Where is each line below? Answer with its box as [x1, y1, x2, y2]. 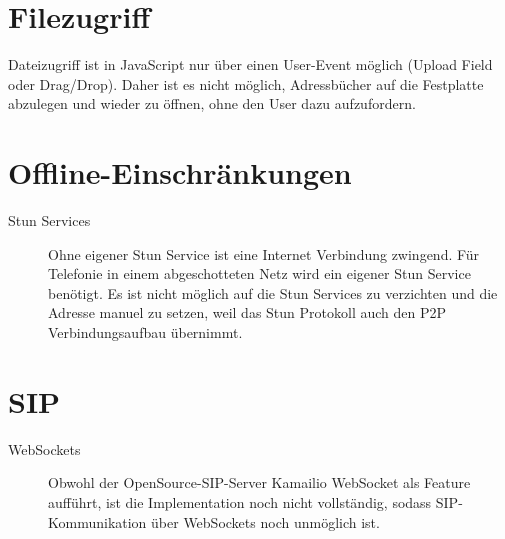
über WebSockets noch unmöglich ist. [151, 511, 380, 532]
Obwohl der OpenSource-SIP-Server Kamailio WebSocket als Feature [48, 472, 471, 493]
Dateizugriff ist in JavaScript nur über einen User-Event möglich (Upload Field [8, 54, 493, 75]
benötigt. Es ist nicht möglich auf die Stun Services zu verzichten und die [48, 282, 498, 303]
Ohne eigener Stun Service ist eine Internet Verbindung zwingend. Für [48, 243, 480, 264]
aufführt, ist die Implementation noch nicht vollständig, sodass [48, 491, 432, 512]
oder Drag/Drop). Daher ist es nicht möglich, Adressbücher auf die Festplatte [8, 73, 484, 94]
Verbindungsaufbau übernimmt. [48, 322, 243, 342]
